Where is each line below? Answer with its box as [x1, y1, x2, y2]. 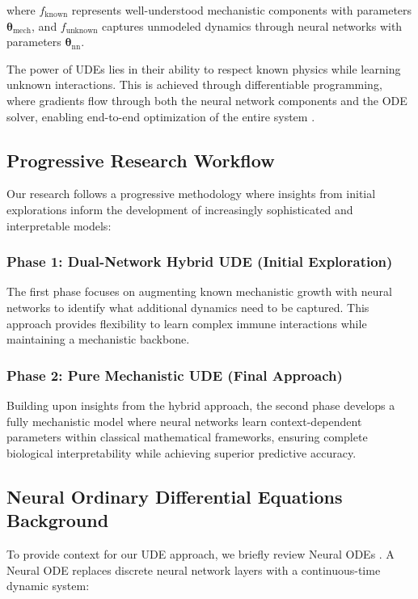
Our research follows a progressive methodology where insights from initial [6, 185, 376, 202]
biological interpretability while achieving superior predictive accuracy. [6, 444, 357, 461]
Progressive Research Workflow [6, 147, 275, 172]
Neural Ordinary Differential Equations [6, 483, 343, 508]
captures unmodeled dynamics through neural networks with [102, 17, 403, 34]
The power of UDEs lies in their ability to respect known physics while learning [6, 60, 401, 77]
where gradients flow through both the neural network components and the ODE [6, 91, 407, 108]
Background [6, 508, 109, 533]
